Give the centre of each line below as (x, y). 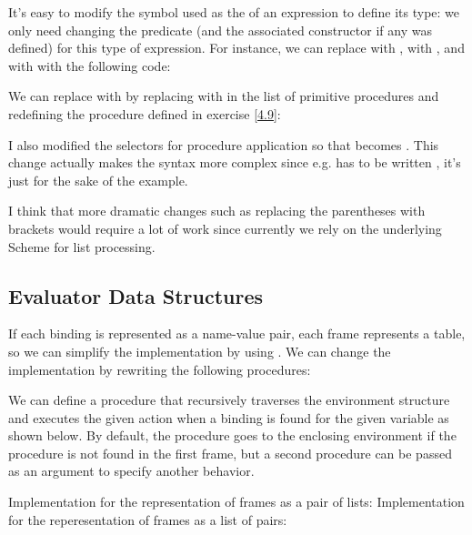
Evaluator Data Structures (136, 295)
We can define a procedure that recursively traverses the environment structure (229, 400)
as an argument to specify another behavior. (131, 471)
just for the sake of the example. (98, 180)
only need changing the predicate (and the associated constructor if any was (220, 30)
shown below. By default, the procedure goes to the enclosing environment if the (232, 435)
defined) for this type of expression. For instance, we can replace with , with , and (236, 48)
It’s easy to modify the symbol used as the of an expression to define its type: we (234, 12)
